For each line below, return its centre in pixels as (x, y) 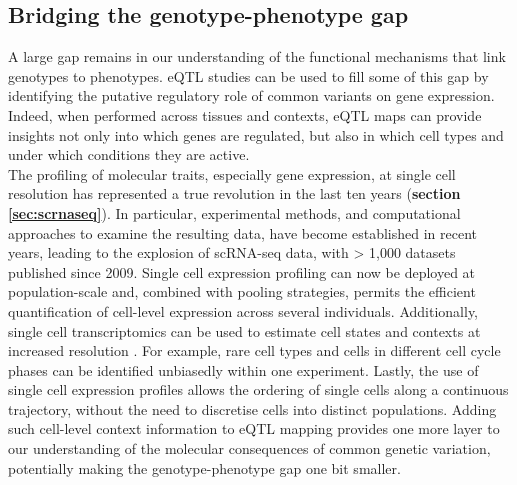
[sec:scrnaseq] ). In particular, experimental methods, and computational (234, 212)
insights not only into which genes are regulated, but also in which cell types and (256, 134)
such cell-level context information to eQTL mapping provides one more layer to (254, 428)
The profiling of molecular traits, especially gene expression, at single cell (232, 173)
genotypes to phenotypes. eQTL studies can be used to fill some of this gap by (248, 75)
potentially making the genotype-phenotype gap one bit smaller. (204, 467)
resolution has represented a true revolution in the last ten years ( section (234, 193)
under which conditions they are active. (129, 154)
